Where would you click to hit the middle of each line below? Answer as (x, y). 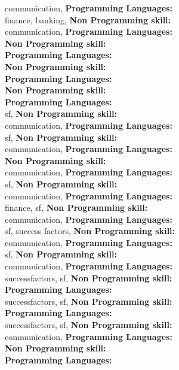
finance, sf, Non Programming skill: (76, 207)
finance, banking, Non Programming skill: (88, 19)
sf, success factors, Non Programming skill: (90, 231)
